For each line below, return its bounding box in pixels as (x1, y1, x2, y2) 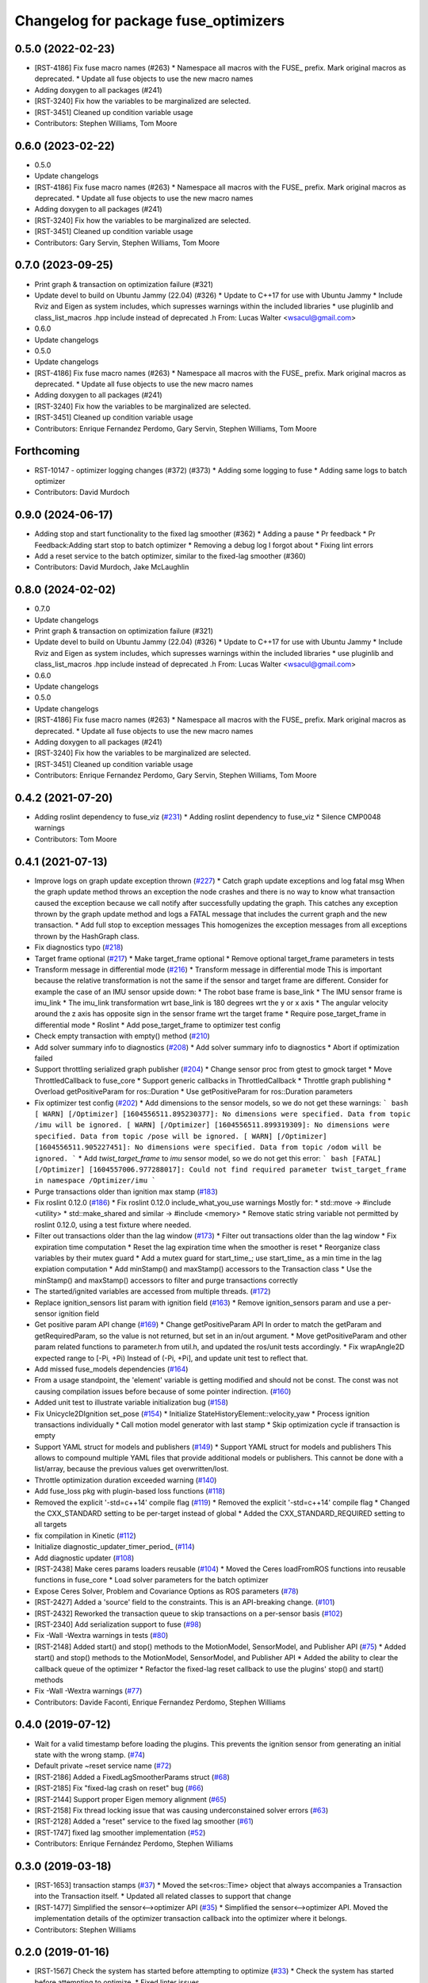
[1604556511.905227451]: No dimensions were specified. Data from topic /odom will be (34, 1143, 382, 1152)
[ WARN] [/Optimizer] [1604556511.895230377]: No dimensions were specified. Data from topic (34, 1109, 411, 1118)
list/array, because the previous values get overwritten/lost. (34, 1464, 229, 1474)
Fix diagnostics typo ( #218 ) (34, 942, 124, 952)
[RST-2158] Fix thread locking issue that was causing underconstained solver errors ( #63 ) (34, 1805, 329, 1815)
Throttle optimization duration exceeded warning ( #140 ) (34, 1475, 217, 1485)
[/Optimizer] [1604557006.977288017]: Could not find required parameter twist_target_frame (34, 1164, 407, 1174)
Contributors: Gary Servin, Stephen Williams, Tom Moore (34, 238, 220, 247)
